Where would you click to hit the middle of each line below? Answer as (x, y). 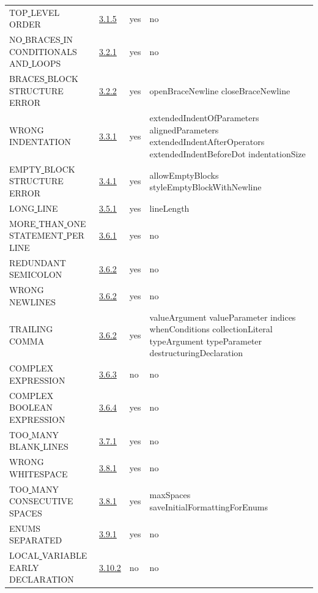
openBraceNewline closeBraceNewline (220, 90)
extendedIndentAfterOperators (207, 142)
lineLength (169, 208)
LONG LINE (34, 208)
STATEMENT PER (47, 235)
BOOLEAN (31, 407)
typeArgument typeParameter (206, 341)
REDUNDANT (38, 262)
